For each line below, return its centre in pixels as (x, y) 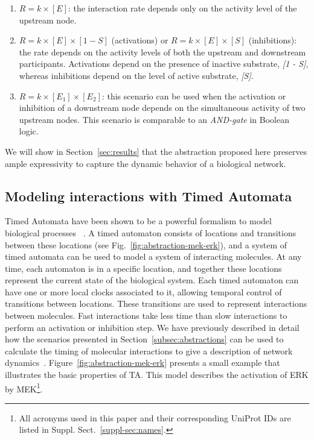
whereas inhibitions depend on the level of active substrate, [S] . (136, 75)
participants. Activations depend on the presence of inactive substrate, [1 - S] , (164, 64)
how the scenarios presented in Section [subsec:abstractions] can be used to (144, 339)
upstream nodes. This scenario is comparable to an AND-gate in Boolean (154, 119)
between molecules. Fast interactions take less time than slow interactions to (146, 316)
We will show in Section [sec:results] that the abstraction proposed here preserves (156, 151)
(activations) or (140, 40)
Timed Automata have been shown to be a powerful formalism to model (138, 221)
